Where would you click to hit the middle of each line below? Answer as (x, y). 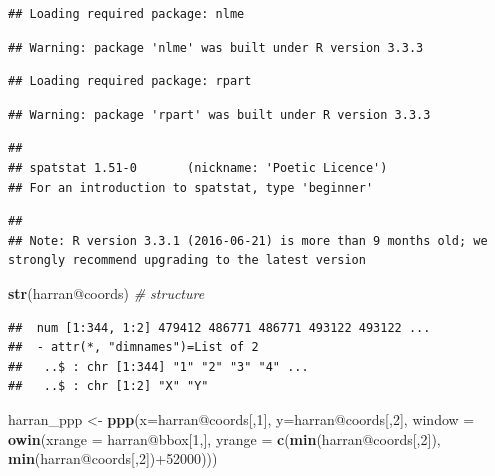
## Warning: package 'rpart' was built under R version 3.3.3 (219, 114)
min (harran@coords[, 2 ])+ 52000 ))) (113, 458)
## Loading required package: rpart (130, 81)
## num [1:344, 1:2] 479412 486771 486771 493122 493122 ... (219, 327)
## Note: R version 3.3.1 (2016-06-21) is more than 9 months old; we (248, 240)
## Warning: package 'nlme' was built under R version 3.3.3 (216, 47)
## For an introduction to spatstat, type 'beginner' (191, 187)
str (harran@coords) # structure (106, 292)
